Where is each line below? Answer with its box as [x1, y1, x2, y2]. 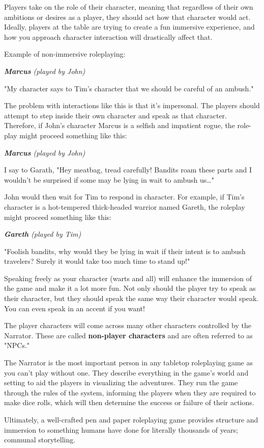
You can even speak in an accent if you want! [4, 303, 145, 313]
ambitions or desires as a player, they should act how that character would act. [4, 11, 251, 22]
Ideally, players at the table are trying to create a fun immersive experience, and [4, 21, 255, 32]
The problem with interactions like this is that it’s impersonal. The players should [4, 100, 260, 111]
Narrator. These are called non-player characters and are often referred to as [4, 330, 253, 340]
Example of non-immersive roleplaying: [4, 48, 126, 59]
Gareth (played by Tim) [4, 229, 81, 239]
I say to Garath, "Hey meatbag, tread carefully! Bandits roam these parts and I [4, 164, 252, 175]
